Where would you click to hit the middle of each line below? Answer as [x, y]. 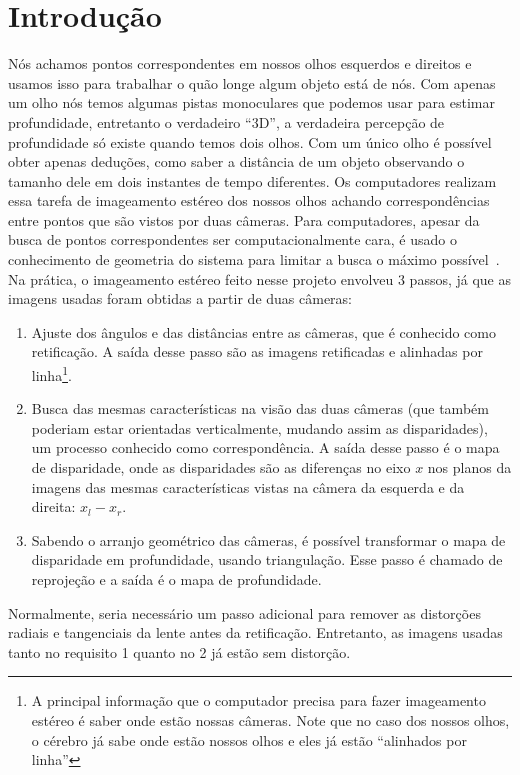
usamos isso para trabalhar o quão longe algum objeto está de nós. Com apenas [252, 82]
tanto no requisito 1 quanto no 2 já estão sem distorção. [179, 651]
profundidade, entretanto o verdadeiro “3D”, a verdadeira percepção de [226, 121]
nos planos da [469, 467]
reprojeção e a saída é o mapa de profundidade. [176, 579]
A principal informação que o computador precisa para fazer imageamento [258, 700]
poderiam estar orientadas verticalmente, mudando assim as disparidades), [259, 427]
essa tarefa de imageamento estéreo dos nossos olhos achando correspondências [249, 200]
